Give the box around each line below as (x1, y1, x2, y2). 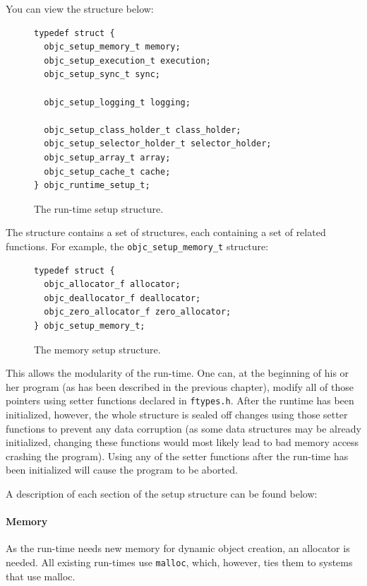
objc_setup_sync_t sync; (44, 69, 160, 80)
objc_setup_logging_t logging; (44, 97, 191, 107)
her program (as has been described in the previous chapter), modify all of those (6, 379, 354, 394)
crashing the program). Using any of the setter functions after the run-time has (6, 448, 349, 463)
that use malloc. (6, 568, 76, 583)
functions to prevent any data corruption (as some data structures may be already (6, 421, 361, 435)
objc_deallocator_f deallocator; (44, 293, 201, 303)
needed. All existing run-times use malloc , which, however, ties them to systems (6, 554, 353, 569)
